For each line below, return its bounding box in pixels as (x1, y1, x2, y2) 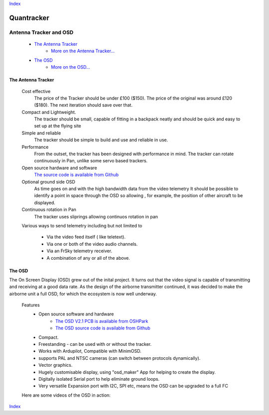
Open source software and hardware (38, 311, 114, 317)
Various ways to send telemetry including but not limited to (21, 222, 142, 228)
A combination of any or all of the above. (46, 255, 131, 261)
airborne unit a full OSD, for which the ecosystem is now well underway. (9, 291, 157, 297)
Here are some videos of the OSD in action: (21, 392, 111, 398)
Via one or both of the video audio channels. (46, 241, 138, 247)
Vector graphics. (38, 362, 73, 368)
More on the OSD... (51, 64, 91, 70)
